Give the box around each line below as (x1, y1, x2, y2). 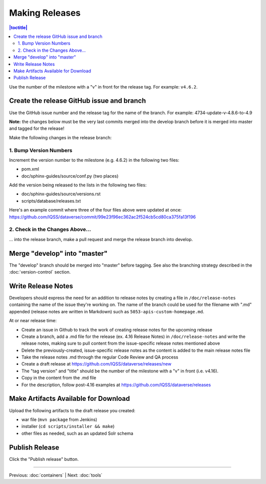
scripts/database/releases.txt (21, 198, 81, 204)
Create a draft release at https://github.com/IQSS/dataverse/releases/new (21, 361, 172, 367)
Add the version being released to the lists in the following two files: (9, 182, 147, 188)
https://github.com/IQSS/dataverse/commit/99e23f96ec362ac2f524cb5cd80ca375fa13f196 (9, 214, 196, 220)
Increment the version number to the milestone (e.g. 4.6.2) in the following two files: (9, 157, 180, 163)
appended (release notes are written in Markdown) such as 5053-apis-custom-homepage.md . (9, 308, 204, 314)
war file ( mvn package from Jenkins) (21, 416, 98, 423)
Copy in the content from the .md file (21, 375, 97, 381)
